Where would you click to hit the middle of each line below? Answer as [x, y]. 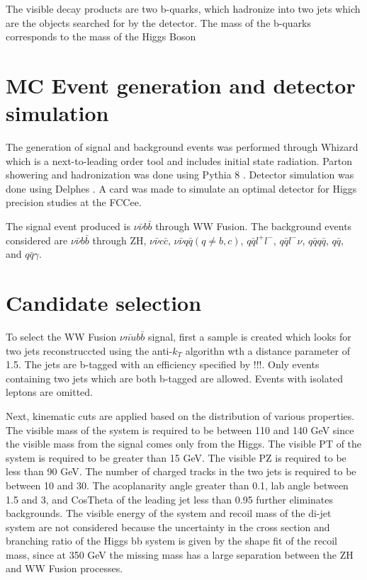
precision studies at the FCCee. [74, 202]
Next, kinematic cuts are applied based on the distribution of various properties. [180, 415]
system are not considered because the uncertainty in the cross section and [168, 527]
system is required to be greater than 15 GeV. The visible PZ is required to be [176, 457]
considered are [37, 240]
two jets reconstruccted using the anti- [89, 350]
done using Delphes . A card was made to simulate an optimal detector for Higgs [181, 188]
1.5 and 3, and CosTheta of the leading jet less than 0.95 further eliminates [169, 499]
